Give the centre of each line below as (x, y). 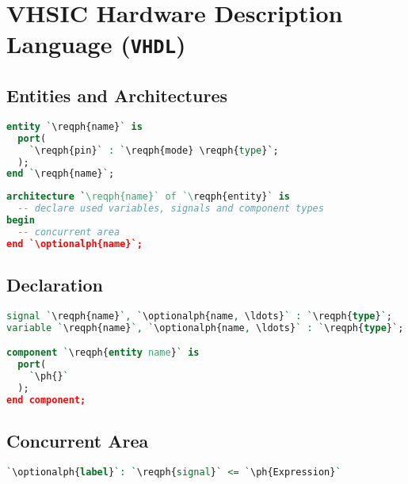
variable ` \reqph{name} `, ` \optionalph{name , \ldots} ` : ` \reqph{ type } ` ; (205, 328)
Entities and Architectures (117, 95)
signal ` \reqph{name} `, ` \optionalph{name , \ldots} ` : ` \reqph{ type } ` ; (200, 316)
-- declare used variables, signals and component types (171, 209)
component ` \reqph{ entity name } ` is (103, 353)
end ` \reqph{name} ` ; (61, 174)
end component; (46, 400)
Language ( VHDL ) (96, 44)
